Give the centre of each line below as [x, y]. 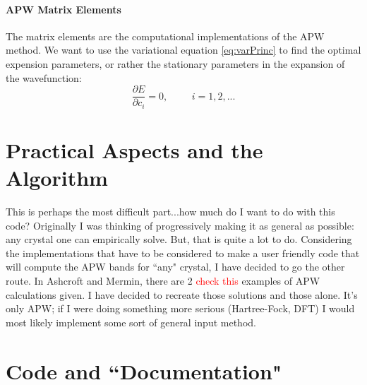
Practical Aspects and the [134, 149]
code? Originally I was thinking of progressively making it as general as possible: [180, 225]
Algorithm [57, 178]
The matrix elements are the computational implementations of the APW [165, 36]
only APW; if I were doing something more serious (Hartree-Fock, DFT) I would [180, 308]
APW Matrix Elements [64, 9]
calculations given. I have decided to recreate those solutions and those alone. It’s [182, 294]
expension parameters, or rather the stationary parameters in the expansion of [175, 63]
